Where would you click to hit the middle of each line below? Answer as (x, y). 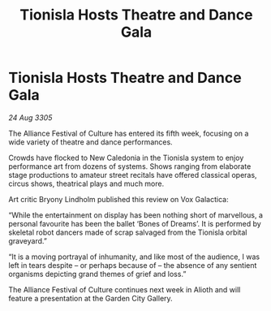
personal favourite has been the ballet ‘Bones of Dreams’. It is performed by (135, 223)
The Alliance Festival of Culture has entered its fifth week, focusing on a (129, 133)
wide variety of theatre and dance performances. (90, 142)
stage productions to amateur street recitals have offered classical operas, (133, 175)
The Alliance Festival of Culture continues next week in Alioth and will (125, 289)
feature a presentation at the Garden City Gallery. (90, 298)
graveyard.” (28, 240)
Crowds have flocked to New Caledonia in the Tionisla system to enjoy (126, 158)
